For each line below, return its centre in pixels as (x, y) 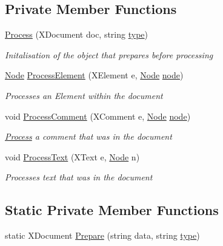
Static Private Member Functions (112, 210)
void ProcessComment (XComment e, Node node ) (98, 116)
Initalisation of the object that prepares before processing (109, 54)
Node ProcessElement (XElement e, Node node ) (94, 75)
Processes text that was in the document (79, 177)
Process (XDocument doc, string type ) (76, 34)
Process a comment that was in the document (88, 136)
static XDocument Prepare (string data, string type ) (102, 235)
